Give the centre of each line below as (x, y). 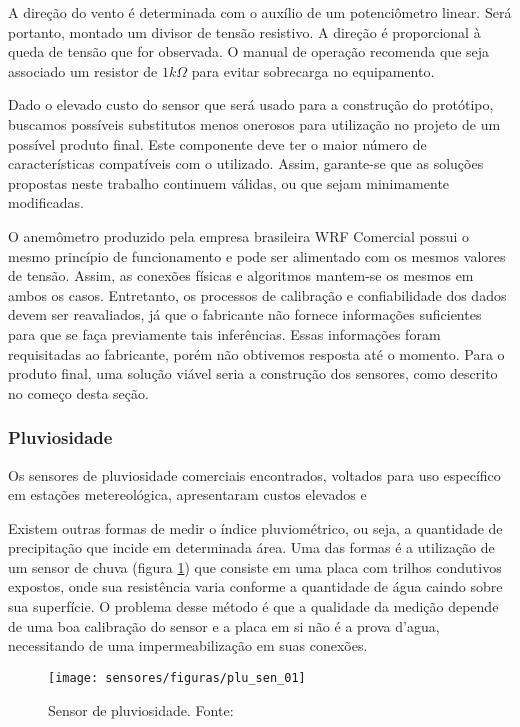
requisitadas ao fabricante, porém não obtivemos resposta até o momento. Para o (256, 353)
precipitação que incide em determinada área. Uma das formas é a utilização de (251, 547)
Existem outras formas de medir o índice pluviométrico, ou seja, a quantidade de (255, 527)
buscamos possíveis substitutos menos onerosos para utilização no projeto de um (254, 123)
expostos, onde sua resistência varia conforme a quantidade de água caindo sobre (255, 586)
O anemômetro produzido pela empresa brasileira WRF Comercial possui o (238, 235)
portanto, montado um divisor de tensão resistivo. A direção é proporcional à (244, 31)
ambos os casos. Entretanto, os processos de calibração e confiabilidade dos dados (257, 294)
